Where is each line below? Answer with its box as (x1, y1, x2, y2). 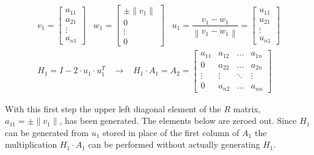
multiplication (5, 138, 57, 151)
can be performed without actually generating (88, 138, 260, 151)
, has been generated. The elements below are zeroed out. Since (59, 114, 297, 127)
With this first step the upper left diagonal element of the (5, 102, 221, 115)
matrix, (233, 102, 261, 115)
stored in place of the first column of (102, 126, 239, 139)
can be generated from (5, 126, 89, 139)
